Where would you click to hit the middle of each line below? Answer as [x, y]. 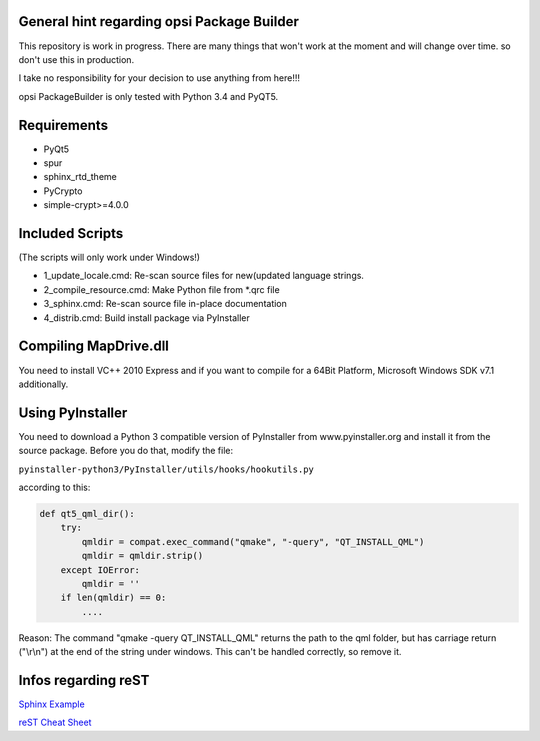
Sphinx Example [51, 704]
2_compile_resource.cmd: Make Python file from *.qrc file [161, 289]
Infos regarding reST [84, 680]
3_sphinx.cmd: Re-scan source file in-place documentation [165, 304]
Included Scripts [71, 233]
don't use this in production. [76, 59]
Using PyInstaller [73, 412]
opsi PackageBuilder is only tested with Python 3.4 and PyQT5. [148, 96]
